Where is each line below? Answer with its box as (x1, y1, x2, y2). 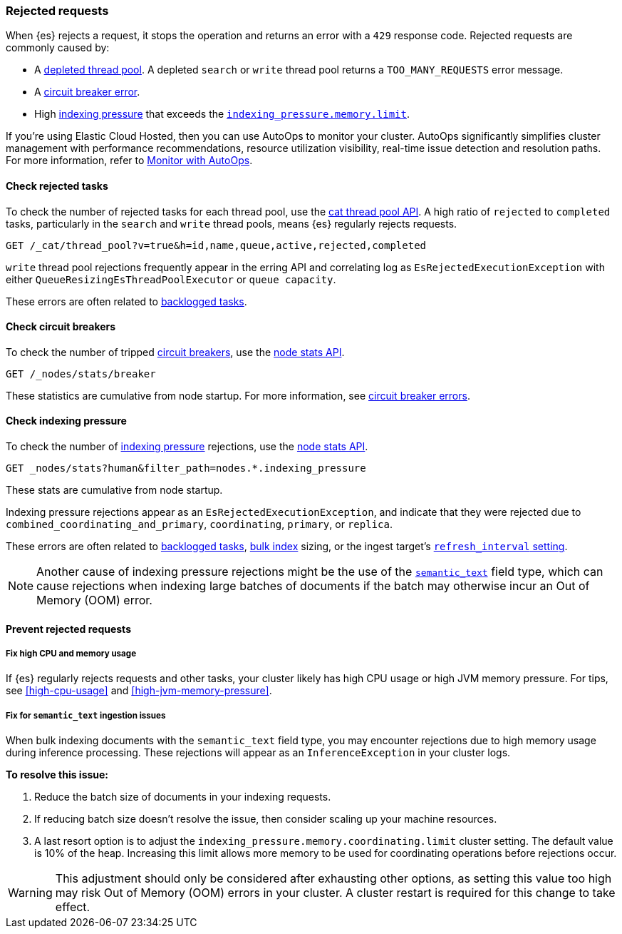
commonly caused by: (6, 41, 110, 54)
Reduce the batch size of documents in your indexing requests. (34, 791, 331, 803)
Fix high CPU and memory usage (6, 649, 137, 659)
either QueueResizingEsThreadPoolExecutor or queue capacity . (6, 273, 336, 285)
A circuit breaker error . (34, 86, 140, 98)
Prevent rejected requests (6, 622, 131, 635)
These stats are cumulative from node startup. (6, 484, 223, 497)
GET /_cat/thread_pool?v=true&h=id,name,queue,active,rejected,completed (6, 239, 427, 251)
